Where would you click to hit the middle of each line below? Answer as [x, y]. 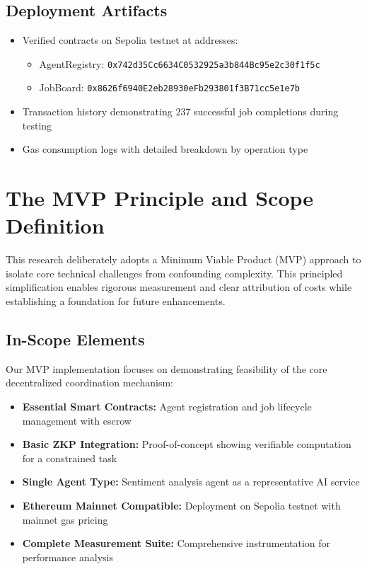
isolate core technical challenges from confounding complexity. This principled [174, 273]
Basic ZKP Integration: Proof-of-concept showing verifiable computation [187, 444]
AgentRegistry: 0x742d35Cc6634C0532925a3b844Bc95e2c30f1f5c [180, 63]
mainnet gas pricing [65, 519]
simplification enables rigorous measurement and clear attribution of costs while [179, 287]
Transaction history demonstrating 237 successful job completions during [180, 111]
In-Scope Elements [75, 339]
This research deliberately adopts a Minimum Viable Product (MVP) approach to [183, 259]
